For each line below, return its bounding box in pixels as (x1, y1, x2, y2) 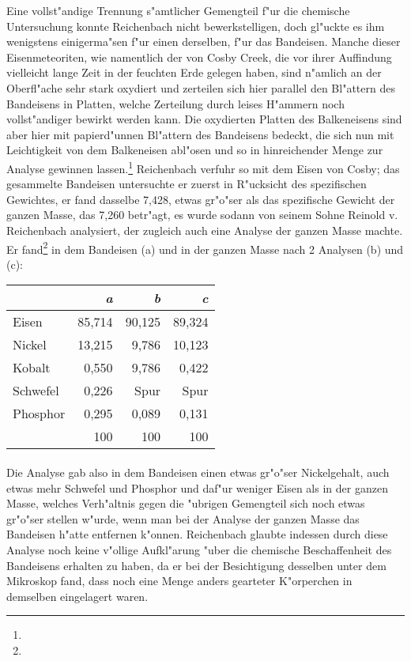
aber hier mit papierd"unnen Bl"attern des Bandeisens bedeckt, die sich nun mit (6, 126, 394, 142)
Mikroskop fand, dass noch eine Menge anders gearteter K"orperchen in (6, 572, 353, 589)
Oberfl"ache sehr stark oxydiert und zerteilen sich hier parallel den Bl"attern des (6, 79, 395, 96)
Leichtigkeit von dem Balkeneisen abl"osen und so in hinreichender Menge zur (6, 142, 383, 158)
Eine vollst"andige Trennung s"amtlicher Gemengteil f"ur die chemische (6, 2, 350, 18)
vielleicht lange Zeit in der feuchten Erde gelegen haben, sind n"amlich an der (6, 64, 382, 81)
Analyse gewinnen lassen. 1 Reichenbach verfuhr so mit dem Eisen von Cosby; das (6, 157, 400, 176)
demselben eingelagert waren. (6, 587, 149, 604)
